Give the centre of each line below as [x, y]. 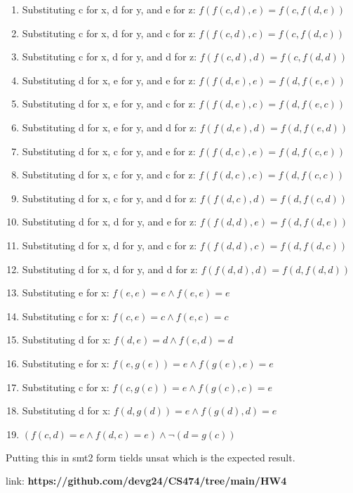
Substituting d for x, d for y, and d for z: [110, 269]
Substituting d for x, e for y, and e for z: [109, 80]
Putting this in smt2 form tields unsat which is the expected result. [151, 457]
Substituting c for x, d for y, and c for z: [109, 33]
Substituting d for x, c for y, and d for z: [109, 198]
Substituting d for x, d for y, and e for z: [109, 222]
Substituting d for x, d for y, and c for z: [109, 245]
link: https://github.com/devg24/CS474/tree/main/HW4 [146, 481]
